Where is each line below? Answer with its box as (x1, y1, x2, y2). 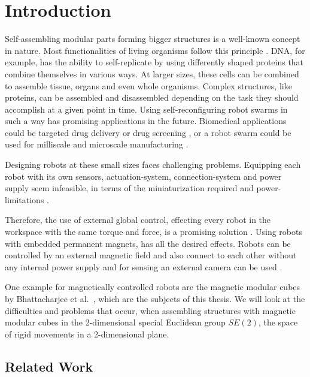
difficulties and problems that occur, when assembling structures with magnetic (5, 304, 296, 316)
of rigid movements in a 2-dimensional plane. (5, 327, 169, 340)
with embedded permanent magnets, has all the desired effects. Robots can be (5, 237, 291, 249)
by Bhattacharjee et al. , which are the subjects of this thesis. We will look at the (5, 292, 305, 304)
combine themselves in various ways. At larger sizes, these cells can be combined (5, 67, 299, 80)
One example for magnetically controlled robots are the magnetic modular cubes (5, 281, 300, 293)
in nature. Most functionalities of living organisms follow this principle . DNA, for (5, 44, 305, 56)
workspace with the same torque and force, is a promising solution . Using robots (5, 225, 302, 238)
